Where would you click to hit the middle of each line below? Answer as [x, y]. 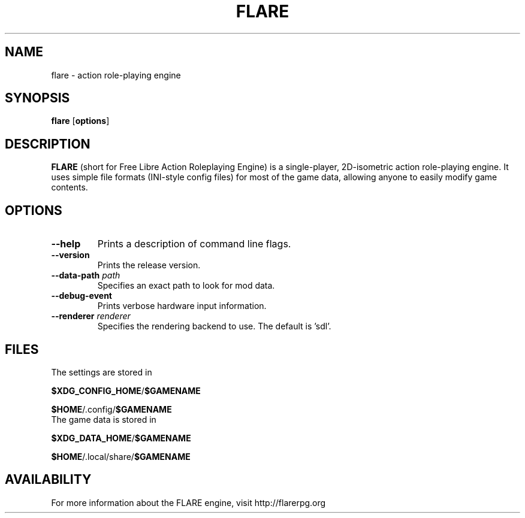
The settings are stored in [102, 372]
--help [66, 244]
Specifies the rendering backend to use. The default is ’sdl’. [214, 326]
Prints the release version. [149, 265]
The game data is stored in [104, 419]
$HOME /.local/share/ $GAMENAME [121, 456]
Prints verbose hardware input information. [182, 306]
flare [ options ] [80, 121]
